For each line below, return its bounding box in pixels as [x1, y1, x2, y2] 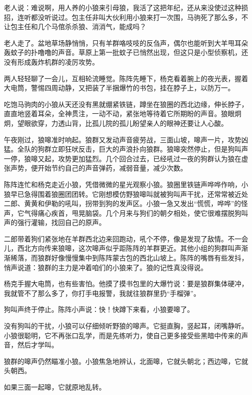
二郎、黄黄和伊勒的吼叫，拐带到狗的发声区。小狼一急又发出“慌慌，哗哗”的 [4, 198, 241, 208]
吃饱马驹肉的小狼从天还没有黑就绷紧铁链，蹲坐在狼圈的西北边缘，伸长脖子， [4, 99, 248, 109]
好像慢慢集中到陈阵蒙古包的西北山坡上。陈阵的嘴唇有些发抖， [51, 253, 248, 263]
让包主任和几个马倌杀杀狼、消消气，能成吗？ [4, 21, 146, 32]
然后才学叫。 [17, 340, 58, 350]
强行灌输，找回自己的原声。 [17, 217, 106, 227]
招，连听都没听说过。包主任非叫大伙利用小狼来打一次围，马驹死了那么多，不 [4, 12, 248, 22]
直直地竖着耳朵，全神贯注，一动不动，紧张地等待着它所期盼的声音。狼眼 [4, 108, 235, 119]
